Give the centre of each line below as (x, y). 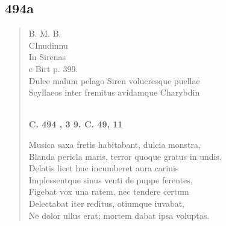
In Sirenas (47, 57)
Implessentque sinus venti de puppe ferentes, (111, 179)
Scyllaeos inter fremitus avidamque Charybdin (114, 92)
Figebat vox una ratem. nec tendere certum (109, 191)
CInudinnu (48, 45)
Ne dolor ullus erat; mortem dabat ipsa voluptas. (119, 215)
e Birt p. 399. (53, 68)
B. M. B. (45, 33)
